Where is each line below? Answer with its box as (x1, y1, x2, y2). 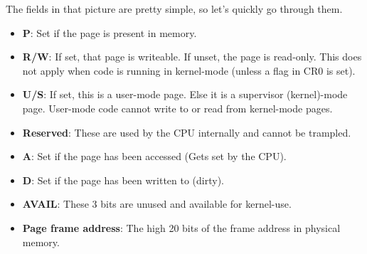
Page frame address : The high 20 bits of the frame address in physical (22, 220, 341, 235)
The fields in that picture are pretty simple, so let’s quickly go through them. (6, 1, 343, 16)
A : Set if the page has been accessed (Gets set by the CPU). (22, 149, 287, 164)
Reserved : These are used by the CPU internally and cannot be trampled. (22, 125, 351, 139)
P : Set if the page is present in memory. (22, 25, 197, 40)
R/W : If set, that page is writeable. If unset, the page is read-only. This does (22, 49, 362, 64)
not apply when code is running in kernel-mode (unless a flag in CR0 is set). (22, 63, 356, 78)
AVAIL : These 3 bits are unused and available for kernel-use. (22, 196, 292, 211)
